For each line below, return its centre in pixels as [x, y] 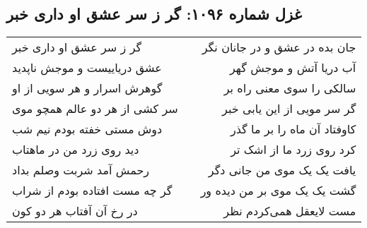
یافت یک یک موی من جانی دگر [282, 170]
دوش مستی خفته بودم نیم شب [87, 129]
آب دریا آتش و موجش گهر [293, 68]
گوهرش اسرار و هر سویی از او [87, 88]
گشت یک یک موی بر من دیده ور [278, 191]
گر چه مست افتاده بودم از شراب [92, 191]
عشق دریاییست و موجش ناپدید [87, 68]
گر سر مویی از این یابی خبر [289, 109]
